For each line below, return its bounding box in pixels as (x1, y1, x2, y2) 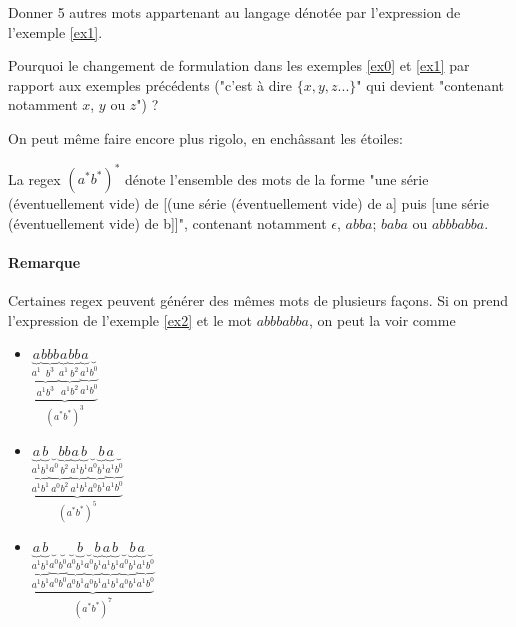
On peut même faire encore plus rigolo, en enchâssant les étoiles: (8, 127, 403, 148)
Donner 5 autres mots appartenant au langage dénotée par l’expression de (8, 2, 461, 22)
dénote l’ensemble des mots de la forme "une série (125, 168, 429, 189)
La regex (8, 168, 61, 189)
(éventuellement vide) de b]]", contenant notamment (8, 212, 327, 233)
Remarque (8, 251, 81, 272)
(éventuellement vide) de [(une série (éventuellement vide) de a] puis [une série (8, 193, 489, 214)
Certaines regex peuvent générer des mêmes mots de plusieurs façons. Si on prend (8, 290, 509, 311)
